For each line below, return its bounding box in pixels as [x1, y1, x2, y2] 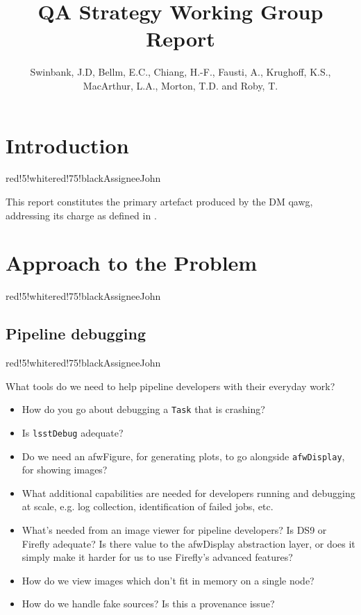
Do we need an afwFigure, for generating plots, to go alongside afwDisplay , [22, 448, 345, 463]
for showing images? [22, 462, 108, 477]
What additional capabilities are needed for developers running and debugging [22, 485, 355, 500]
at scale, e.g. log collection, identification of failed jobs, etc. [22, 499, 274, 514]
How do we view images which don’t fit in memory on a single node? [22, 573, 314, 587]
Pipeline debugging [6, 323, 146, 344]
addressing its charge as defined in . [6, 208, 157, 222]
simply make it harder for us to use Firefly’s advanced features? [22, 550, 293, 564]
